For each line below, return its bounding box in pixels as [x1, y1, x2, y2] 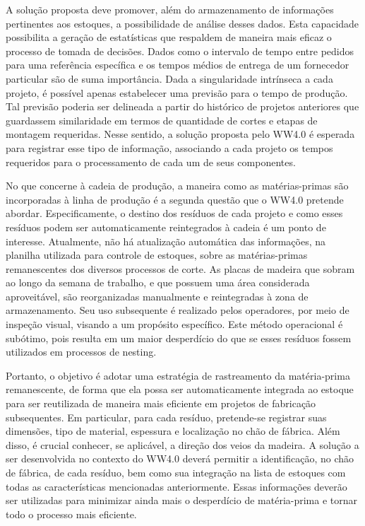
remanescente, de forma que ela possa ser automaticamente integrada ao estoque [6, 382, 354, 397]
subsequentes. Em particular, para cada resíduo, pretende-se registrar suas [6, 409, 327, 424]
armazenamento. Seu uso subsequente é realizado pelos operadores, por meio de [6, 303, 349, 317]
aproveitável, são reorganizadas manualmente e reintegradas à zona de [6, 288, 309, 303]
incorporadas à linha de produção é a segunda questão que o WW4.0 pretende [6, 192, 344, 206]
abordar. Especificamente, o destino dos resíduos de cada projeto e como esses [6, 206, 343, 221]
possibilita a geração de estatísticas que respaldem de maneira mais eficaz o [6, 30, 332, 45]
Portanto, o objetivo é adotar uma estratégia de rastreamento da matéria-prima [6, 368, 350, 382]
